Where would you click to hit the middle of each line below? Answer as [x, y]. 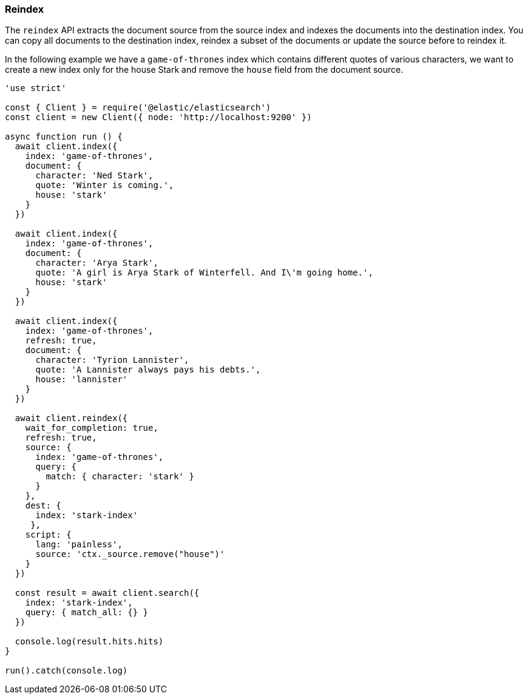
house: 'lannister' [82, 380]
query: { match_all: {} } [87, 613]
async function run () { [64, 137]
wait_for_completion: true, [92, 428]
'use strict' [36, 88]
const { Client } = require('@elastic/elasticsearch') [138, 108]
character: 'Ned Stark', [94, 176]
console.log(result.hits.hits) [89, 642]
